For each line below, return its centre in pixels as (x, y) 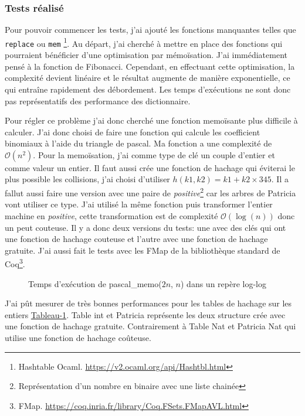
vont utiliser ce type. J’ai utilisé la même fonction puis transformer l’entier (139, 204)
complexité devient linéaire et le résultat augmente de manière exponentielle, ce (148, 78)
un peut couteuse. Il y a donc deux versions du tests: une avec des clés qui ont (145, 227)
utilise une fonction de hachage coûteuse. (78, 337)
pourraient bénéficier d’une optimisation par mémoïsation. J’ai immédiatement (146, 55)
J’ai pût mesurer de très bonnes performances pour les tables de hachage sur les (148, 303)
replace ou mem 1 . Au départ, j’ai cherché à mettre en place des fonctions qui (144, 42)
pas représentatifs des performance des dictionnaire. (98, 100)
